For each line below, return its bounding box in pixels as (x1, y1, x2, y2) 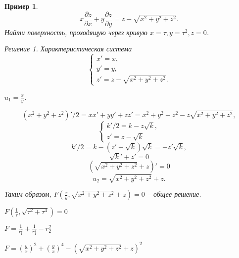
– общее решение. (147, 189, 201, 199)
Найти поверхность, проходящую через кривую (4, 27, 147, 37)
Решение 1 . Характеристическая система (4, 43, 132, 54)
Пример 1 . (4, 1, 38, 11)
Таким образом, (4, 189, 51, 199)
